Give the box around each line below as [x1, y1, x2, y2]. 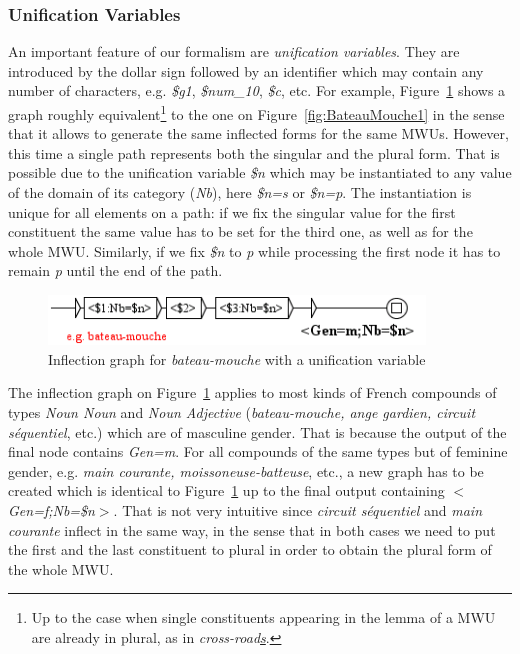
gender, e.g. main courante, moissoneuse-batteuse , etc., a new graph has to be [8, 460, 484, 481]
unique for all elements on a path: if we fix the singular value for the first [8, 201, 456, 222]
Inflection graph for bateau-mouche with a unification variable [48, 348, 426, 369]
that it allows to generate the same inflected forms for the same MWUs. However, [8, 123, 509, 144]
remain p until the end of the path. [8, 260, 223, 281]
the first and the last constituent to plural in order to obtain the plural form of [8, 539, 492, 560]
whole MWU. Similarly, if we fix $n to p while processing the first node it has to [8, 240, 501, 261]
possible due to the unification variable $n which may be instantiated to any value [8, 162, 512, 183]
